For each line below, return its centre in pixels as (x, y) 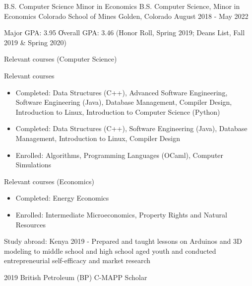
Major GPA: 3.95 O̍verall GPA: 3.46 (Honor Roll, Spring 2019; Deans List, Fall (125, 33)
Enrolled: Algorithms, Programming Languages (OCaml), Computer (120, 155)
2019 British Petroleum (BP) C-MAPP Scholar (76, 277)
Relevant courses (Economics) (49, 181)
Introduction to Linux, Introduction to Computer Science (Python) (118, 111)
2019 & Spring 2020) (35, 42)
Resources (31, 224)
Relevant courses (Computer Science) (61, 59)
